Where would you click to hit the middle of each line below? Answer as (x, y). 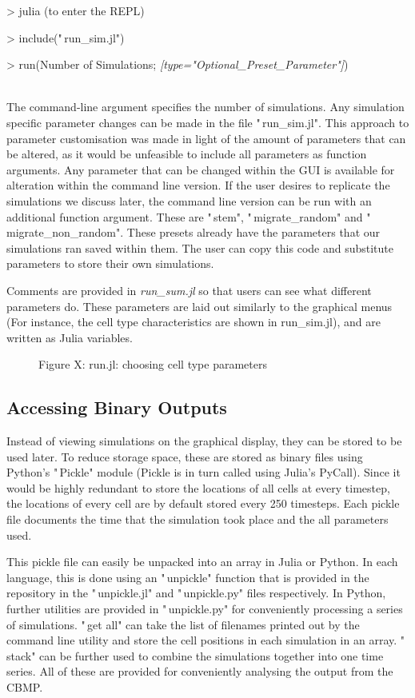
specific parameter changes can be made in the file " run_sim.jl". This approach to (208, 122)
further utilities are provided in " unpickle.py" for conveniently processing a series (205, 609)
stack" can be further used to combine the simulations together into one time (195, 655)
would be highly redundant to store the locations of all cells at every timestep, (198, 487)
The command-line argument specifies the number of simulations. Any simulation (206, 107)
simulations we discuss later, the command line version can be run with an (189, 200)
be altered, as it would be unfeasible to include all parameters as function (187, 154)
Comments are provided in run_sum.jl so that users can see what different (189, 290)
